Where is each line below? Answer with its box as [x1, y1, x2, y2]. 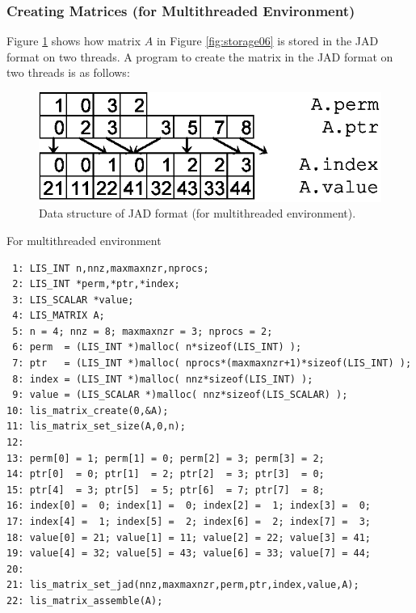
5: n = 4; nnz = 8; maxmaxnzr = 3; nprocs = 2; [12, 325, 273, 337]
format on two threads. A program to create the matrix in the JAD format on [6, 48, 393, 65]
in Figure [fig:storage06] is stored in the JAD [156, 32, 379, 49]
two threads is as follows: [6, 64, 130, 81]
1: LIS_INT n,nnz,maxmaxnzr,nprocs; [12, 262, 209, 274]
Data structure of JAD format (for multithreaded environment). [39, 205, 356, 222]
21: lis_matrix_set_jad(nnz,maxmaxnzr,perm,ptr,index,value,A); [6, 579, 359, 591]
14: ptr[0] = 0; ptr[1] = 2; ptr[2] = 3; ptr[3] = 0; [6, 468, 325, 480]
